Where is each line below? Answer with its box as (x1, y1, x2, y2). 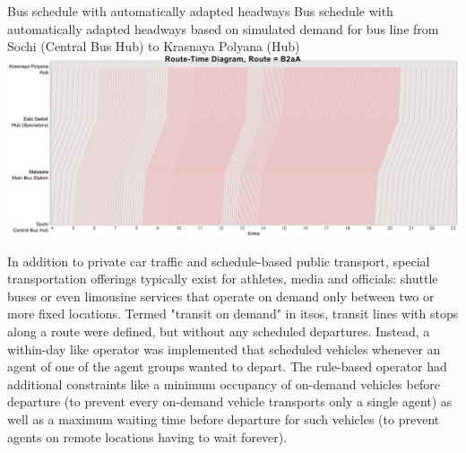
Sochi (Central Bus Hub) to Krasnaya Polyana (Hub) (7, 37, 300, 56)
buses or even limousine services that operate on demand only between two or (7, 286, 435, 305)
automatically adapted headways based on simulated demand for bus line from (7, 19, 439, 38)
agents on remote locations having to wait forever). (7, 427, 288, 446)
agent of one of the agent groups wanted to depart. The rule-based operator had (7, 357, 447, 376)
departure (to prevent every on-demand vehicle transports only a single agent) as (7, 392, 453, 411)
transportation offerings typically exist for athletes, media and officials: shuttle (7, 269, 438, 288)
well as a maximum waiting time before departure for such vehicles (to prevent (7, 410, 440, 429)
